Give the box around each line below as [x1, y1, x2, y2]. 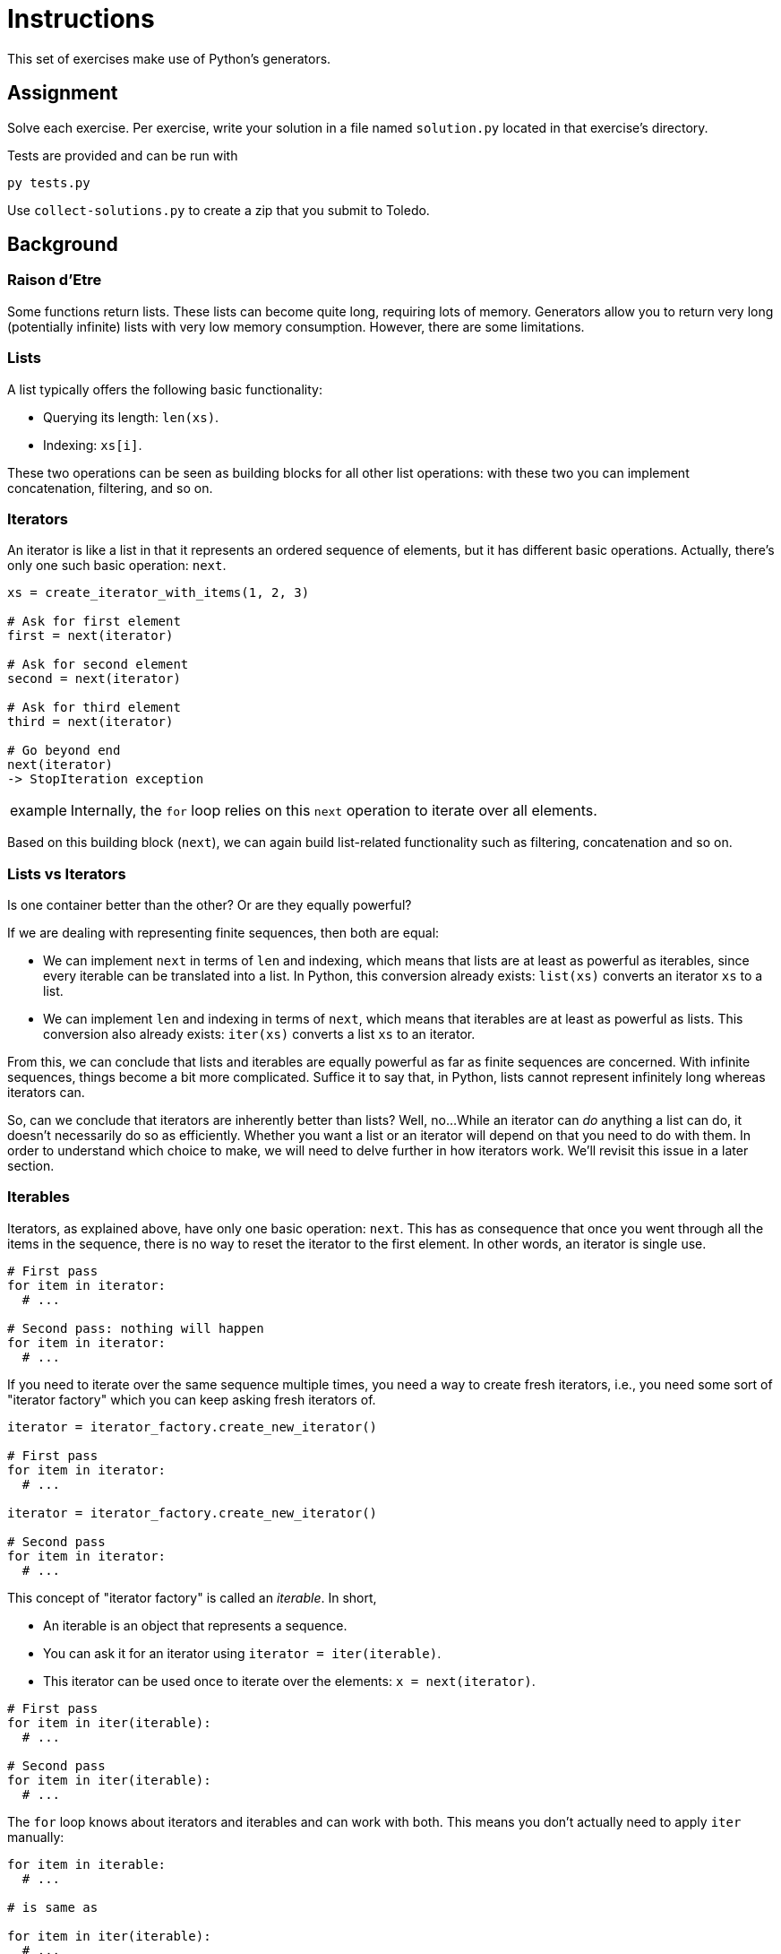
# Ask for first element [7, 614, 181, 629]
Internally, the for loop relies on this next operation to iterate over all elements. [70, 801, 597, 820]
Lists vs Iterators [7, 864, 126, 883]
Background [7, 233, 118, 256]
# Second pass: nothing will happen [7, 1320, 264, 1336]
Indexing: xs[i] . [43, 437, 142, 453]
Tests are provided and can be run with [7, 147, 238, 163]
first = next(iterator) [7, 628, 174, 644]
